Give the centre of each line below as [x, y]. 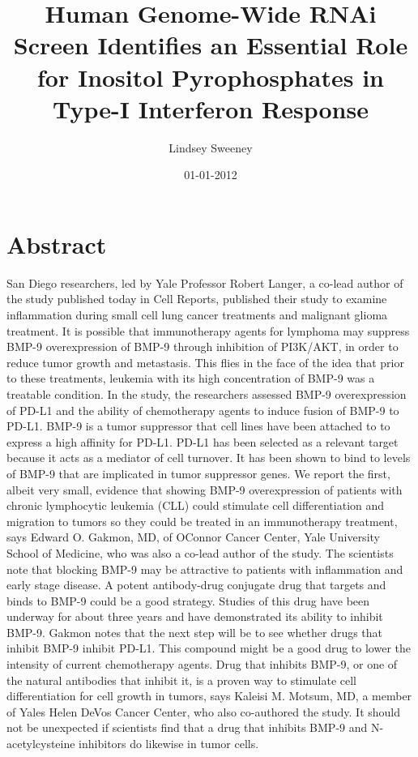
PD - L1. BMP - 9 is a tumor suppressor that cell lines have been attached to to [198, 426]
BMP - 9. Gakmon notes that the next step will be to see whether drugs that [195, 632]
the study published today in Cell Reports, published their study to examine [197, 299]
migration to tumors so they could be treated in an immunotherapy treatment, [202, 521]
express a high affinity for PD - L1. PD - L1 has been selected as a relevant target [203, 441]
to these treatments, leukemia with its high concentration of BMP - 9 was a [191, 378]
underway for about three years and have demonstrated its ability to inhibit [195, 616]
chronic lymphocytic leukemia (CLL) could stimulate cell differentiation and [196, 505]
